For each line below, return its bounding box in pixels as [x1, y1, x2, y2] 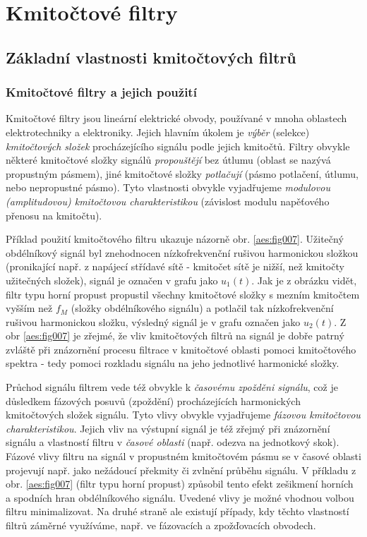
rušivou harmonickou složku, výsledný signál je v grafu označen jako [6, 314, 301, 329]
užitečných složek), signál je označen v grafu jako [6, 272, 218, 287]
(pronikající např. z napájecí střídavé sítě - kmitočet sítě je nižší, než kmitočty [6, 259, 344, 274]
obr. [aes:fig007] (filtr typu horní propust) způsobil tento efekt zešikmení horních [6, 476, 354, 491]
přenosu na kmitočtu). [6, 207, 102, 222]
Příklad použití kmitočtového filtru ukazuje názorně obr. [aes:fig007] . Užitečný [6, 231, 344, 246]
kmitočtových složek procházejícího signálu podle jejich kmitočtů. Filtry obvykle [6, 138, 350, 153]
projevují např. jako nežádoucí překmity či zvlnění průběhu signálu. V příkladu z [6, 462, 356, 477]
